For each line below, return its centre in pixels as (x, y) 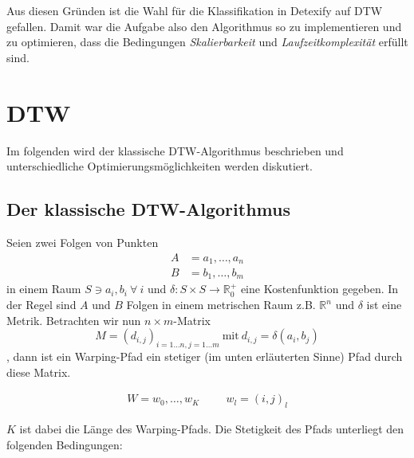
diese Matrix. (39, 372)
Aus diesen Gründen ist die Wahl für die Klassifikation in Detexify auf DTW (195, 10)
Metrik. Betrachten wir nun (74, 320)
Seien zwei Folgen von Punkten (83, 242)
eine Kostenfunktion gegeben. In (319, 289)
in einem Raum (44, 289)
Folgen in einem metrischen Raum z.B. (221, 305)
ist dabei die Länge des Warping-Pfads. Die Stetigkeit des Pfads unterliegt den (212, 429)
